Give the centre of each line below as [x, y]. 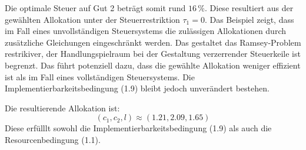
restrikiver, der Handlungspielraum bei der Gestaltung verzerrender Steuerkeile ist [153, 54]
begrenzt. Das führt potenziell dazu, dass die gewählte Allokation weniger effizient [153, 65]
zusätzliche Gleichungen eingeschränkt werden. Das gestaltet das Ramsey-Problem [153, 42]
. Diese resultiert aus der [249, 8]
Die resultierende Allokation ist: [62, 108]
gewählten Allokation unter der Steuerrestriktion [92, 19]
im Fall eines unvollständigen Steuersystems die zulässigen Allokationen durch [145, 31]
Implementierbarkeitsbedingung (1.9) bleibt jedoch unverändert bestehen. [137, 88]
